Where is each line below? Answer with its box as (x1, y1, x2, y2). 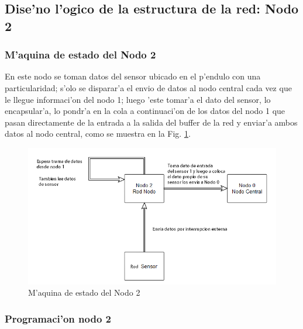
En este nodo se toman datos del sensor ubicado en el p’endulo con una (5, 70, 261, 82)
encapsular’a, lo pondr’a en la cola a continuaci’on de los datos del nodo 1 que (5, 105, 285, 117)
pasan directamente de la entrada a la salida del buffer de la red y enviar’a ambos (5, 116, 298, 128)
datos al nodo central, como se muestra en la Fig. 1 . (5, 127, 191, 140)
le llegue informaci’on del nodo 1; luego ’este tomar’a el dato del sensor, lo (5, 93, 271, 105)
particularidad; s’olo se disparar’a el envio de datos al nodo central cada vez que (5, 81, 292, 93)
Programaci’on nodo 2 (5, 311, 111, 325)
